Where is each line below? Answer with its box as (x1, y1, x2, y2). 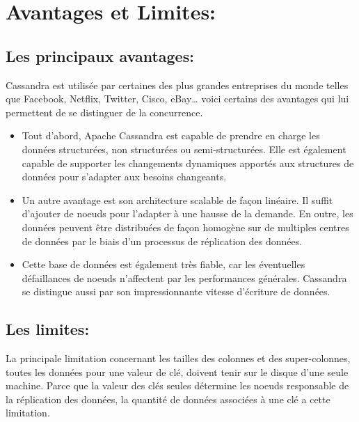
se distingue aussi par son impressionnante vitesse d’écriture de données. (22, 284, 330, 299)
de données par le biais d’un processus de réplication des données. (22, 233, 303, 248)
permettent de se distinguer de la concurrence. (6, 104, 203, 119)
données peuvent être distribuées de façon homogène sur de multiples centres (22, 219, 349, 234)
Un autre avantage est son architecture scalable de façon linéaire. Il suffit (22, 192, 333, 207)
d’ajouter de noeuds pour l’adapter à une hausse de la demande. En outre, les (22, 206, 353, 221)
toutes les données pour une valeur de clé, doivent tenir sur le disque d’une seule (6, 364, 349, 379)
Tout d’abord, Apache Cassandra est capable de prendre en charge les (22, 128, 320, 143)
